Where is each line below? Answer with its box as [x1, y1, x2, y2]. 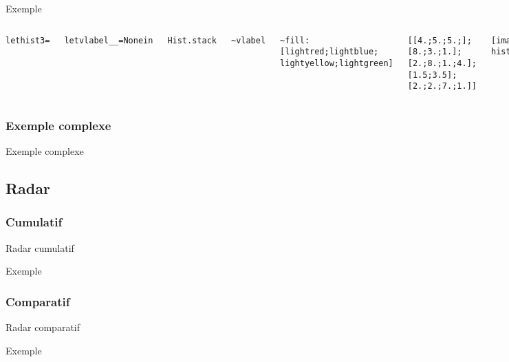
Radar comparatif [6, 320, 80, 334]
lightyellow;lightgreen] [280, 58, 393, 68]
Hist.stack [167, 35, 217, 45]
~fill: [280, 35, 310, 45]
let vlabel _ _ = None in [64, 35, 153, 45]
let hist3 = [6, 35, 50, 45]
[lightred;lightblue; [280, 47, 379, 57]
